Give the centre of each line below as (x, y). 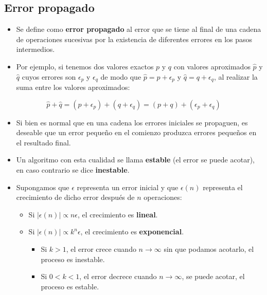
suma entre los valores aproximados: (73, 87)
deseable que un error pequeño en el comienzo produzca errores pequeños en (136, 132)
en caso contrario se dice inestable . (73, 170)
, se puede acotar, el (213, 276)
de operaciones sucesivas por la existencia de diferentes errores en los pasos (134, 39)
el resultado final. (43, 142)
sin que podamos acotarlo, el (209, 248)
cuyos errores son (49, 76)
